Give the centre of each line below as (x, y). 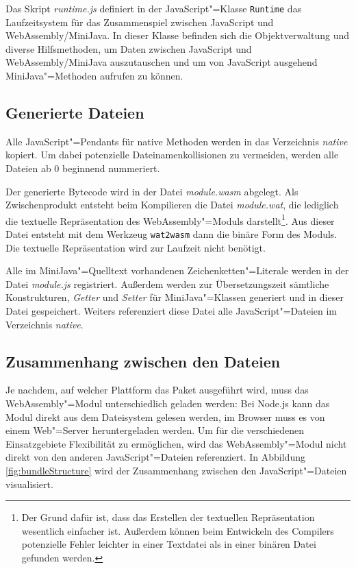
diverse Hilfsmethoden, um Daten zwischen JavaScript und (129, 48)
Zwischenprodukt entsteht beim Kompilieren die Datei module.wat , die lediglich (172, 205)
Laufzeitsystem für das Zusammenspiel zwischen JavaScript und (140, 22)
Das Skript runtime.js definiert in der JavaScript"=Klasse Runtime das (154, 8)
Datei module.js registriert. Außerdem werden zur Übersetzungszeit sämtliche (167, 283)
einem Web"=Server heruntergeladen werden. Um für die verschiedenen (155, 430)
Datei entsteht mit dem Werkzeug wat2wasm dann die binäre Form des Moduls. (171, 234)
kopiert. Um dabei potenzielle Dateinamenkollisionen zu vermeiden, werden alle (172, 155)
